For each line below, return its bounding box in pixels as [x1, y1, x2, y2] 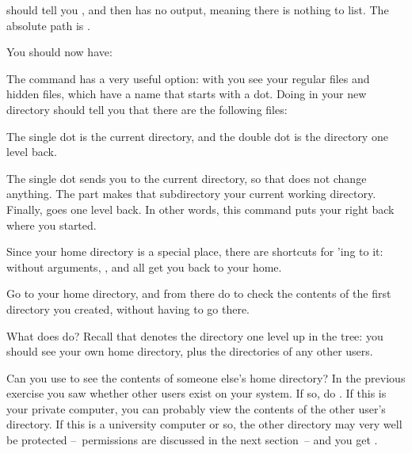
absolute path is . [6, 17, 90, 33]
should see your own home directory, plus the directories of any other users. [6, 343, 373, 360]
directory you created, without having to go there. [6, 300, 250, 317]
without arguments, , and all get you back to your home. [6, 258, 282, 275]
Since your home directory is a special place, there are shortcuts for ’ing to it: [6, 243, 383, 260]
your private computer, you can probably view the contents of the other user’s [6, 400, 386, 417]
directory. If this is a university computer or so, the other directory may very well [6, 416, 402, 432]
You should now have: [6, 44, 113, 60]
